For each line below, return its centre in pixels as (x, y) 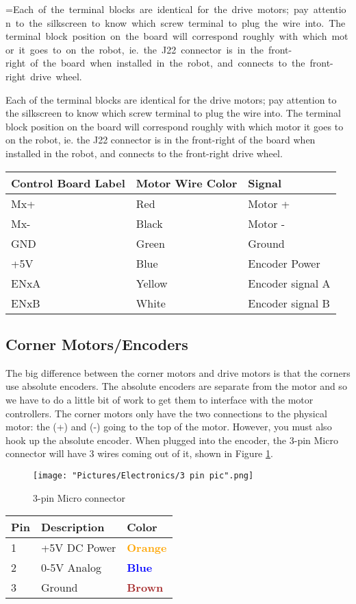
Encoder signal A (289, 283)
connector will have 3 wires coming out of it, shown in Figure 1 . (139, 453)
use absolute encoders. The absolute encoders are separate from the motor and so (176, 386)
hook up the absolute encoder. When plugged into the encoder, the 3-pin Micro (172, 440)
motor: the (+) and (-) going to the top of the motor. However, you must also (169, 427)
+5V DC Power (78, 548)
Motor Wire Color (187, 183)
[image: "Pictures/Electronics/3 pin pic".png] (143, 475)
